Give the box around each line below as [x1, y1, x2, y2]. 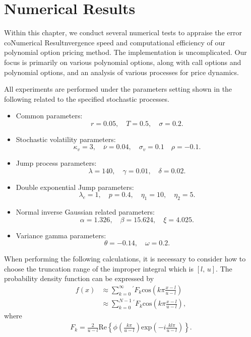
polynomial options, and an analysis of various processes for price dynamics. [4, 66, 239, 77]
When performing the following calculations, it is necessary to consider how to [4, 253, 246, 264]
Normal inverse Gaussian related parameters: [16, 206, 155, 217]
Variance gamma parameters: [16, 230, 106, 240]
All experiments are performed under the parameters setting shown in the [4, 84, 232, 94]
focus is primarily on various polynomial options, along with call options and [4, 56, 241, 67]
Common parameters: [16, 110, 83, 121]
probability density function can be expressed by [4, 273, 154, 284]
